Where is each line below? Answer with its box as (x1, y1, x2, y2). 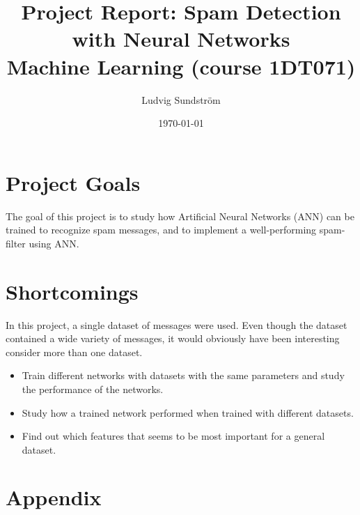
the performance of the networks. (22, 381, 164, 396)
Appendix (6, 483, 102, 512)
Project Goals (6, 168, 141, 197)
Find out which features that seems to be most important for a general (22, 429, 325, 443)
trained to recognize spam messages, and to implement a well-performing (6, 222, 317, 237)
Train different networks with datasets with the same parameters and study (22, 368, 345, 383)
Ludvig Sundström (141, 92, 221, 107)
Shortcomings (6, 277, 139, 305)
